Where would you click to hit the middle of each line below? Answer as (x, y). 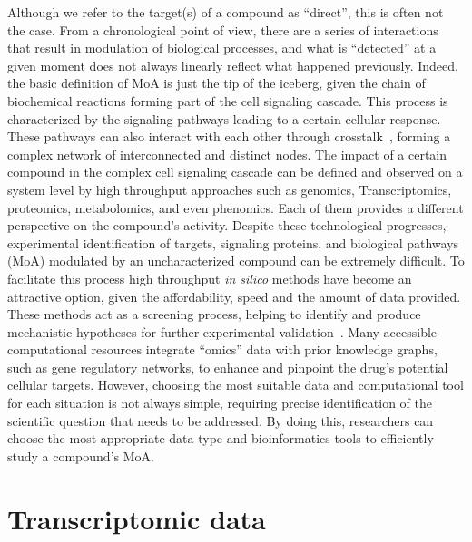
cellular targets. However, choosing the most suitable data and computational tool (236, 385)
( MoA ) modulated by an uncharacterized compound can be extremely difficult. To (236, 261)
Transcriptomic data (137, 518)
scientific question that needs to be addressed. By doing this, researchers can (221, 420)
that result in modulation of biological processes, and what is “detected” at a (222, 48)
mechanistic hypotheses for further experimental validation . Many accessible (222, 331)
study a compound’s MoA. (81, 455)
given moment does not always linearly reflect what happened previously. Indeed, (233, 65)
